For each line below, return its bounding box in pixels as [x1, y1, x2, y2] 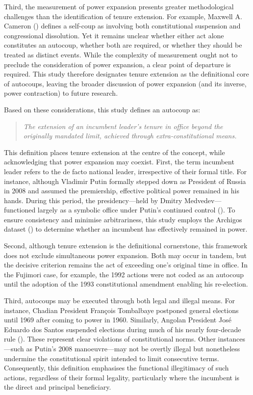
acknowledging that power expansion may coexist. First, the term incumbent [4, 157, 234, 167]
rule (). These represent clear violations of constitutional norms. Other [4, 334, 216, 344]
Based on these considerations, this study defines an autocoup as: [4, 104, 201, 114]
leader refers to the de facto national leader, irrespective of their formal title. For [4, 166, 247, 176]
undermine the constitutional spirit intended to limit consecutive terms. [4, 353, 219, 363]
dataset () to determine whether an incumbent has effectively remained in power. [4, 224, 248, 234]
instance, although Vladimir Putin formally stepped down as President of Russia [4, 176, 246, 186]
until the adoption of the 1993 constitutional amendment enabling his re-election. [4, 279, 248, 289]
